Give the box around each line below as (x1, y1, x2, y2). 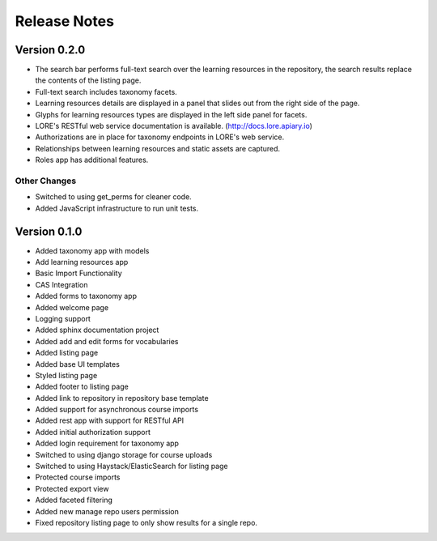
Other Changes (15, 175, 77, 186)
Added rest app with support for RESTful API (35, 415, 185, 425)
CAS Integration (35, 279, 88, 289)
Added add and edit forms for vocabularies (35, 336, 179, 346)
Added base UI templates (35, 359, 121, 368)
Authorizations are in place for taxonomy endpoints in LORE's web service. (35, 132, 285, 142)
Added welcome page (35, 302, 109, 312)
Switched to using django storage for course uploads (35, 449, 213, 459)
